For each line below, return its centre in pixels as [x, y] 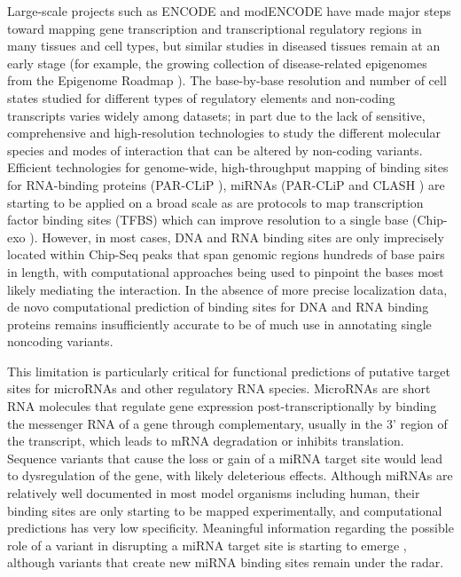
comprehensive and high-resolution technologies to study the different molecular [224, 133]
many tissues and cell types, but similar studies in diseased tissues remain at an [224, 46]
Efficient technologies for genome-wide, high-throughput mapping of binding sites [228, 167]
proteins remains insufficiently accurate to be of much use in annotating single [219, 324]
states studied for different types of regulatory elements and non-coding [201, 97]
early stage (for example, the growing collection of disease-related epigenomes [217, 63]
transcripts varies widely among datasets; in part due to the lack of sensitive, [216, 115]
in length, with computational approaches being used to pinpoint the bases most [226, 271]
